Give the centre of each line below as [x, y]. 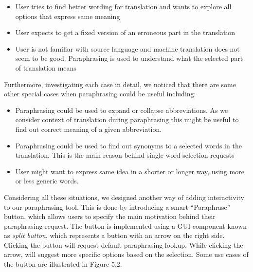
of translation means [46, 67]
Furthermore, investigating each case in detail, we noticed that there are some [120, 84]
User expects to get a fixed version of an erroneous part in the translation [125, 32]
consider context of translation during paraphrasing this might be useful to [127, 119]
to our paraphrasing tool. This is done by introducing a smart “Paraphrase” [117, 207]
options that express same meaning [68, 16]
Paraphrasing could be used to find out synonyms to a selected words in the [128, 145]
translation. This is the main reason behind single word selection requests [125, 155]
